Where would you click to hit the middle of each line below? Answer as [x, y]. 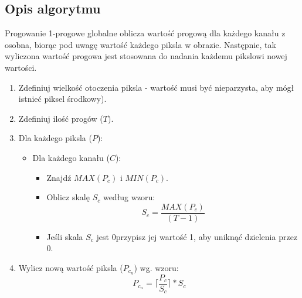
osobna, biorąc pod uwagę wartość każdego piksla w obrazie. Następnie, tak [140, 44]
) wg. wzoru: [156, 267]
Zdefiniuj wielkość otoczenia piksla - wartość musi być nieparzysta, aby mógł [156, 87]
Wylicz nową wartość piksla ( [71, 267]
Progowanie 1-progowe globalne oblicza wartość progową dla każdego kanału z [145, 33]
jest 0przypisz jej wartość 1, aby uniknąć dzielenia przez [197, 236]
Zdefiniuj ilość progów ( [61, 118]
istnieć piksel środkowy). [62, 99]
